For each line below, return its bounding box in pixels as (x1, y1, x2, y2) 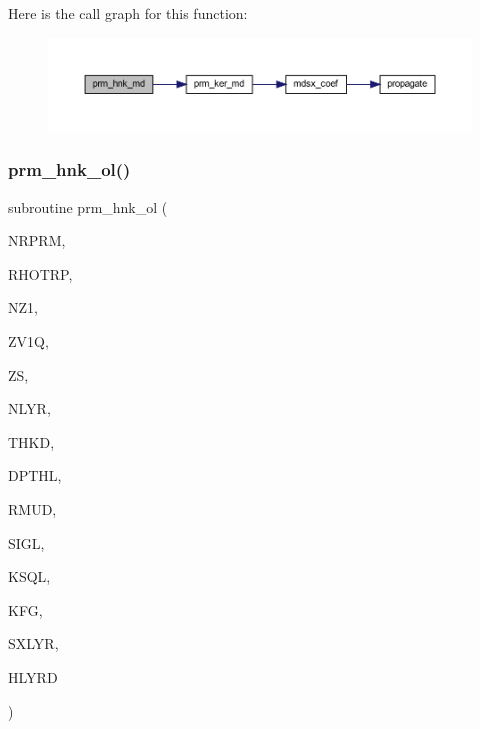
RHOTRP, (8, 263, 73, 284)
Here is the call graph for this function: (8, 3, 248, 23)
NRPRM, (8, 230, 66, 251)
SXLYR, (8, 633, 59, 654)
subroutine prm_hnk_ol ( (8, 196, 168, 217)
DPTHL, (8, 465, 62, 486)
